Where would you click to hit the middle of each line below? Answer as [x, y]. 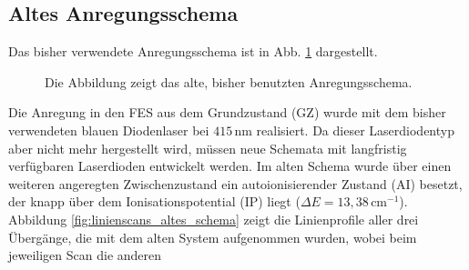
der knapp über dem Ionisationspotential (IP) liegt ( [154, 201]
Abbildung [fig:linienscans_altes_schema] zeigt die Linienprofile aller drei [214, 219]
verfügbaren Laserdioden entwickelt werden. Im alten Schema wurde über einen [230, 166]
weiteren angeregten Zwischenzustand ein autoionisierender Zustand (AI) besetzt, [235, 183]
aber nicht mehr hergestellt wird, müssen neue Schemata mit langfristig [208, 148]
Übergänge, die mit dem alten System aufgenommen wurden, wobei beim [213, 237]
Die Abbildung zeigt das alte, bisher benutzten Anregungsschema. [229, 81]
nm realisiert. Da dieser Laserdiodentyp [344, 130]
